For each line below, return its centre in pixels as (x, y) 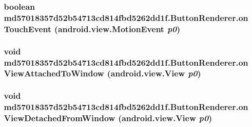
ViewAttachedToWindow (54, 73)
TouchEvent (28, 28)
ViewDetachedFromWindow (60, 118)
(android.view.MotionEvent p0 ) (117, 28)
